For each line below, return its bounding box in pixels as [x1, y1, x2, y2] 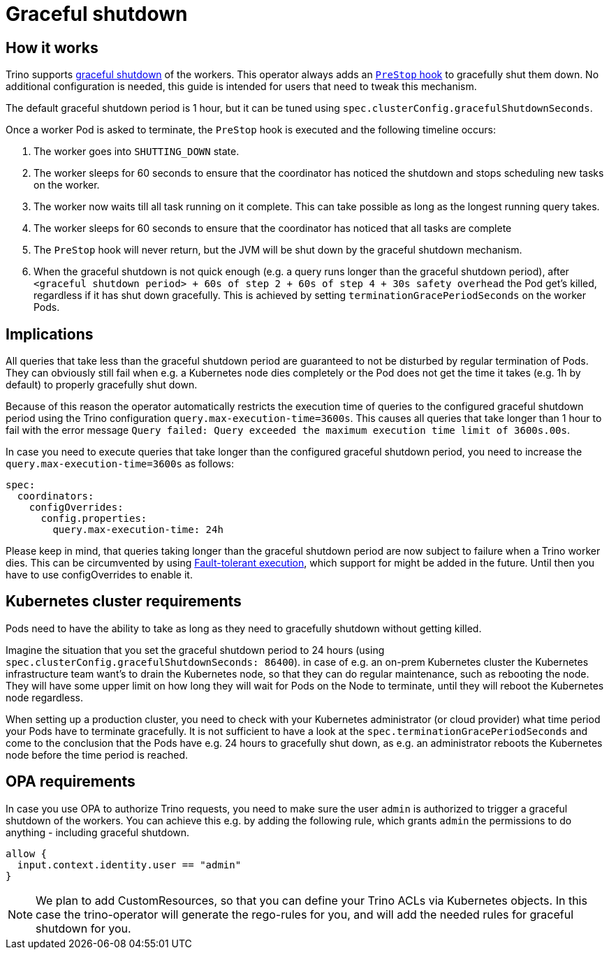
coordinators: [17, 490, 94, 502]
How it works [6, 38, 98, 57]
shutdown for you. [36, 921, 131, 935]
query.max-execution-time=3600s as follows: [6, 458, 234, 470]
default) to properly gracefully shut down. [6, 379, 198, 391]
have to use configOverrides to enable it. [6, 569, 193, 581]
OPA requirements [6, 773, 135, 791]
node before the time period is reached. [6, 748, 189, 761]
